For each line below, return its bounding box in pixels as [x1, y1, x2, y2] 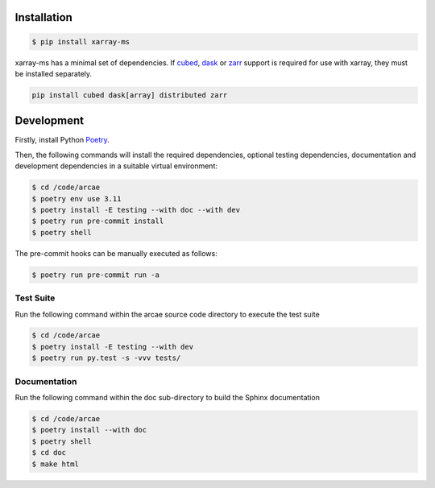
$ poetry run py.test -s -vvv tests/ [31, 354, 181, 362]
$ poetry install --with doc [31, 425, 147, 435]
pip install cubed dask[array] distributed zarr [31, 90, 228, 100]
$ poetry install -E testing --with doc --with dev [31, 205, 241, 215]
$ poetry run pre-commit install [31, 217, 164, 225]
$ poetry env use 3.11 [31, 194, 122, 203]
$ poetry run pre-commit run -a [31, 270, 160, 279]
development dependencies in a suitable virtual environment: [14, 161, 217, 171]
